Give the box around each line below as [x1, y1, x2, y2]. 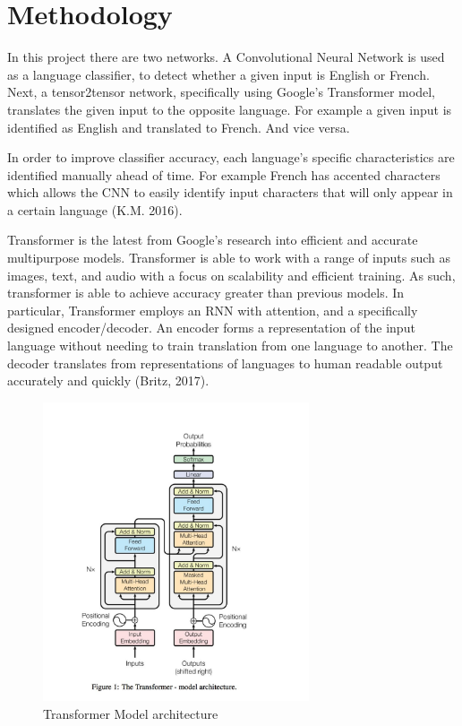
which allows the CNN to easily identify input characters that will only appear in [7, 183, 453, 202]
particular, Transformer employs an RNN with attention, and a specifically [7, 300, 418, 319]
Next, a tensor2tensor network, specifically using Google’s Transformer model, [7, 82, 435, 101]
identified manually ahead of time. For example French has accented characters [7, 165, 441, 184]
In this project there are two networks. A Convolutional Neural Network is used [7, 48, 445, 66]
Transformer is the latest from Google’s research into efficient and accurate [7, 230, 418, 249]
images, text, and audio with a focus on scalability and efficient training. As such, [7, 265, 456, 284]
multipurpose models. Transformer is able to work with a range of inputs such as [7, 248, 451, 267]
